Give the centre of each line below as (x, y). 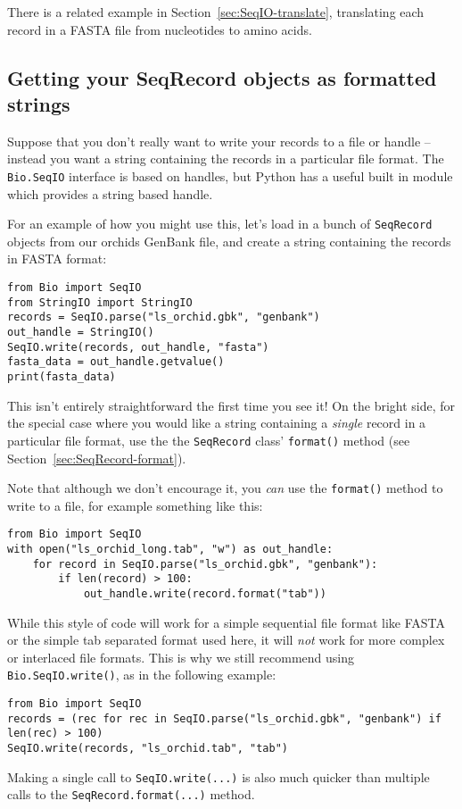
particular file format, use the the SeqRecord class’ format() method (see (209, 440)
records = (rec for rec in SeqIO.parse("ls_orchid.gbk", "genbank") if (224, 718)
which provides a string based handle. (110, 193)
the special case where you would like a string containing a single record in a (217, 423)
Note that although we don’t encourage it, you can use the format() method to (225, 488)
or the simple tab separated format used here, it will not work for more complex (226, 640)
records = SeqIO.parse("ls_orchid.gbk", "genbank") (164, 317)
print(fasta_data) (62, 377)
